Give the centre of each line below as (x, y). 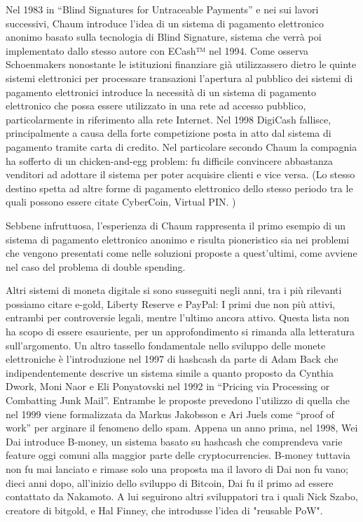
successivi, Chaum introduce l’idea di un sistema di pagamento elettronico (165, 23)
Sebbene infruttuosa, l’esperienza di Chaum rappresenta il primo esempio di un (176, 225)
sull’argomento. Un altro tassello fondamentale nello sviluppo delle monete (166, 345)
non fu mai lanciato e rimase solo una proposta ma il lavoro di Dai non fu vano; (177, 469)
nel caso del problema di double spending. (96, 266)
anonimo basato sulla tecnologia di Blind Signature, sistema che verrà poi (164, 37)
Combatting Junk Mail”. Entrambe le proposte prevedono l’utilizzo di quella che (178, 400)
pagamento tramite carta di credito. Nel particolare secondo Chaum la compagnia (181, 146)
